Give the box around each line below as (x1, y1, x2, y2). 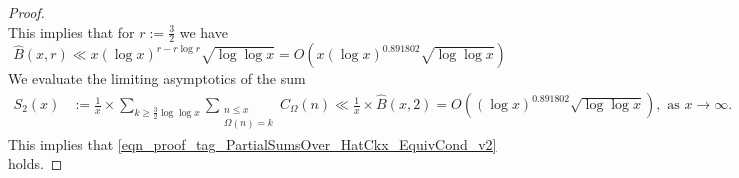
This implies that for (8, 21, 135, 42)
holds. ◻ (8, 153, 63, 174)
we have (179, 21, 228, 42)
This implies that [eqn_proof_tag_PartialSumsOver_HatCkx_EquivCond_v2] (8, 133, 497, 154)
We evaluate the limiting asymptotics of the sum (8, 68, 306, 89)
